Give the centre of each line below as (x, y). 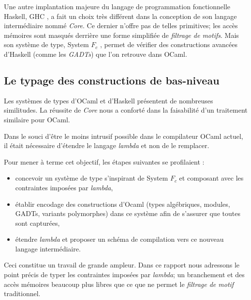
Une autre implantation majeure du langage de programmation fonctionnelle (117, 6)
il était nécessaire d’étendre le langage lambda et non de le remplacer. (107, 145)
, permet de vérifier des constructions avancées (169, 44)
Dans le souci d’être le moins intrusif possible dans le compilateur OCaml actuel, (124, 136)
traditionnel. (22, 293)
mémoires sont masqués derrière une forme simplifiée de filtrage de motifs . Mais (121, 35)
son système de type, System (46, 44)
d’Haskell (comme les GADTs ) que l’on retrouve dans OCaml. (96, 54)
